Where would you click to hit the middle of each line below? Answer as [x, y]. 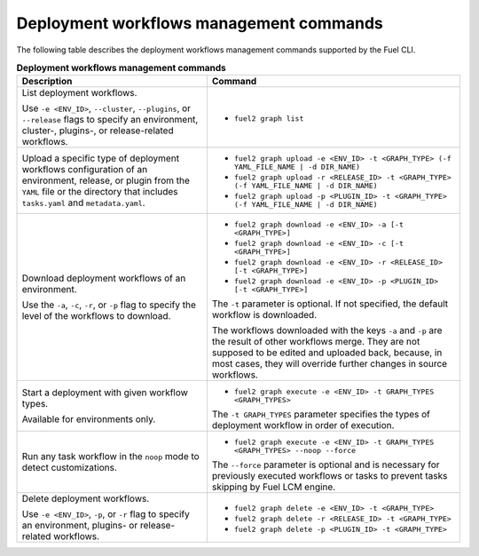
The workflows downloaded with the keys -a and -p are [327, 330]
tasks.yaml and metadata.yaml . [83, 203]
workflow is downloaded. [264, 315]
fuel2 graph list [269, 119]
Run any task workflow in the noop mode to [110, 457]
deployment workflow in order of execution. [303, 425]
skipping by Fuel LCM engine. [274, 487]
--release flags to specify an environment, [110, 120]
